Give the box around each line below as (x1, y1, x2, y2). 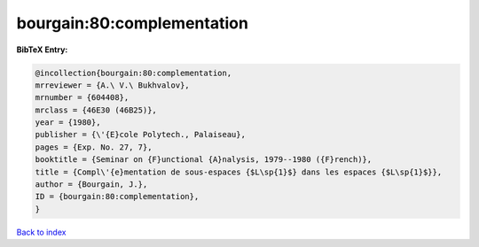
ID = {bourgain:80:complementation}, (35, 191, 200, 202)
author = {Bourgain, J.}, (35, 180, 148, 189)
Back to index (16, 227, 67, 237)
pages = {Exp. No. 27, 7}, (35, 142, 153, 152)
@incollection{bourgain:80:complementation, (35, 67, 232, 78)
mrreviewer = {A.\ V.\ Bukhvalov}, (35, 80, 190, 90)
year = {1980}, (35, 118, 101, 127)
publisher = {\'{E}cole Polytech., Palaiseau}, (35, 129, 246, 140)
